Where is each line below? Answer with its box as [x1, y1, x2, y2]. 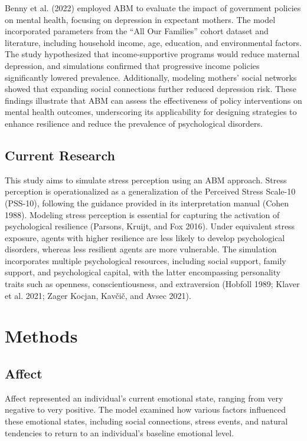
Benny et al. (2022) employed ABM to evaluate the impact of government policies [5, 2, 301, 14]
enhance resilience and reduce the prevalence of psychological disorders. [5, 117, 263, 129]
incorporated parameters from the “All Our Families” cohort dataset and [5, 25, 269, 37]
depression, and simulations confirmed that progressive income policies [5, 59, 260, 71]
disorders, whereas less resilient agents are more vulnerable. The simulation [5, 243, 277, 255]
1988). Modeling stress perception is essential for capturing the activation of [5, 208, 280, 220]
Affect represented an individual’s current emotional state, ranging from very [5, 391, 283, 404]
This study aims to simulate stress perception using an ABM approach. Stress [5, 173, 287, 186]
